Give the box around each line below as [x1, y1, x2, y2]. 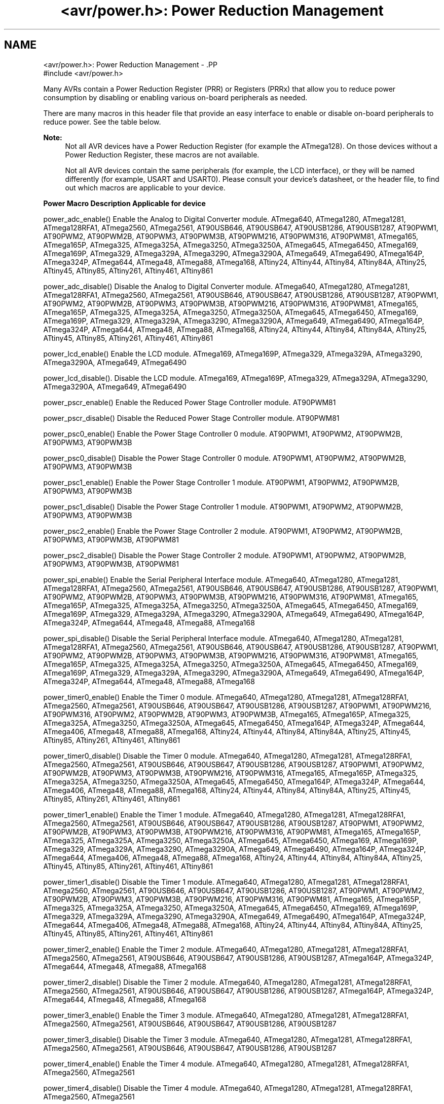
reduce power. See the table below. [43, 117, 161, 126]
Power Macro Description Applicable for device [43, 199, 206, 208]
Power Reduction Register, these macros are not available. [65, 150, 260, 159]
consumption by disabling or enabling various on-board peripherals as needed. [43, 93, 308, 102]
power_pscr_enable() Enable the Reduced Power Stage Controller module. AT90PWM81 [43, 398, 336, 407]
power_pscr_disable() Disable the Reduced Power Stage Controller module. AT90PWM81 [43, 413, 340, 422]
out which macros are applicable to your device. [65, 183, 226, 192]
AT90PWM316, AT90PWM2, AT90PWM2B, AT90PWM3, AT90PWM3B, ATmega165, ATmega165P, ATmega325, [43, 709, 411, 719]
